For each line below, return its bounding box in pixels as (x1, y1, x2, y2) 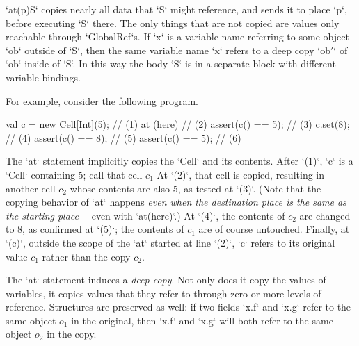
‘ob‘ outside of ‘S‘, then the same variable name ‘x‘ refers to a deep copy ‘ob (6, 42, 330, 57)
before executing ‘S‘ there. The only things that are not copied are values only (6, 15, 340, 30)
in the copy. (47, 327, 97, 341)
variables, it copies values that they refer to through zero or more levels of (6, 286, 321, 300)
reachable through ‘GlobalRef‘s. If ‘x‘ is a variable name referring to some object (6, 29, 349, 44)
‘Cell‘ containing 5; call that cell (6, 167, 143, 181)
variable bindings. (6, 69, 81, 84)
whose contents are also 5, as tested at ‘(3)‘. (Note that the (70, 181, 321, 195)
